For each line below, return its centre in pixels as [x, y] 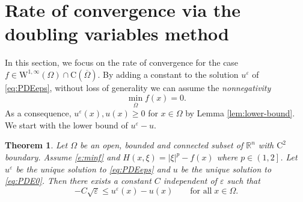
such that [243, 181]
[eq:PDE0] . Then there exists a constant [78, 181]
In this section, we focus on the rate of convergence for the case [122, 62]
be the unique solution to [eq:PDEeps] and [93, 169]
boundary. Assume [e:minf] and [63, 157]
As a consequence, [38, 113]
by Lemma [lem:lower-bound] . [240, 113]
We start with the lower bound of [66, 125]
